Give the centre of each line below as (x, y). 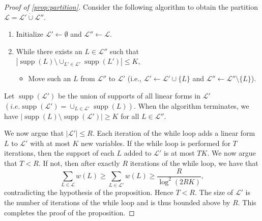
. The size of (214, 192)
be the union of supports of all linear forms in (129, 95)
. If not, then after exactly (79, 163)
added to (138, 153)
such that (124, 51)
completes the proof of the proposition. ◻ (69, 212)
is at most (179, 153)
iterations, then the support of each (59, 153)
